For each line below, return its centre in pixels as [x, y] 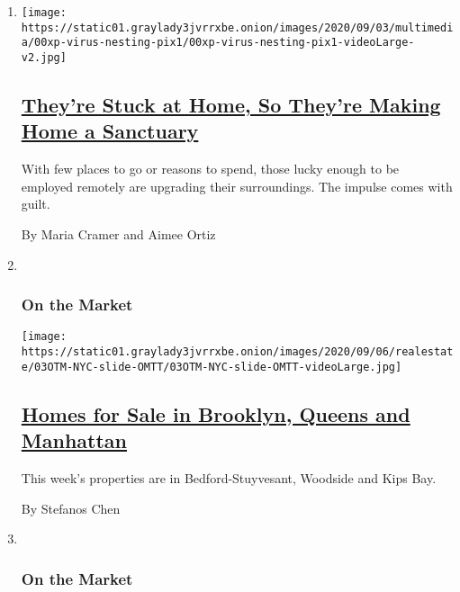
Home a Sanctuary [110, 131]
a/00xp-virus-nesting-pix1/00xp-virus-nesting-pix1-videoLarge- [218, 43]
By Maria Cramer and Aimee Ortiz [118, 234]
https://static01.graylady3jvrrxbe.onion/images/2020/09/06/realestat [237, 352]
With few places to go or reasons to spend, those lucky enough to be [210, 169]
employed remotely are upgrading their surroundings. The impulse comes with [237, 186]
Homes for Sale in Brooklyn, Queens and [216, 413]
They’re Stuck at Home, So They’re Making [231, 105]
